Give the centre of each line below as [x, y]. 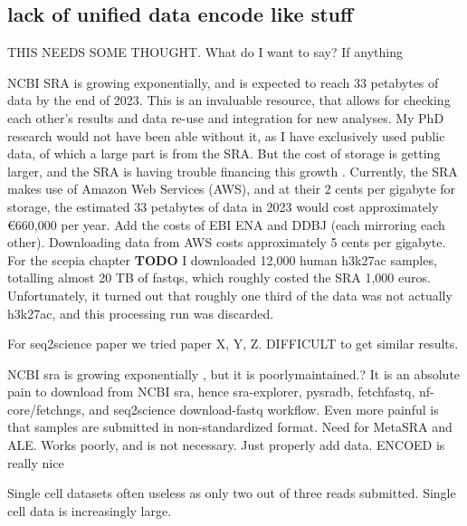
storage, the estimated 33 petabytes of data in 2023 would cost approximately [223, 206]
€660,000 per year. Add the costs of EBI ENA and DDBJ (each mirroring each [226, 224]
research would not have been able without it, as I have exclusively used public [226, 135]
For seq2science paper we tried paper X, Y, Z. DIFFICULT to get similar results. [233, 344]
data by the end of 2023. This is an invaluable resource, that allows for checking [229, 100]
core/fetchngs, [46, 409]
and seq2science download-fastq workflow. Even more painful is [264, 409]
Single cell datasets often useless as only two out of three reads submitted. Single [232, 493]
